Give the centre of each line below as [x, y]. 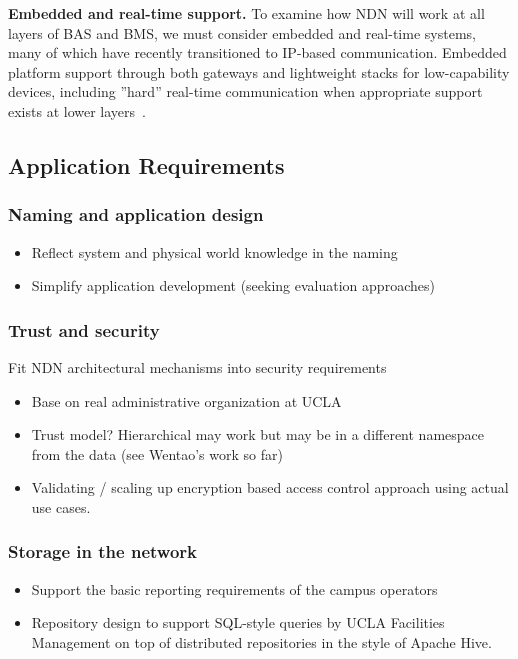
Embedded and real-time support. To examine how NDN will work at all [246, 13]
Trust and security [84, 329]
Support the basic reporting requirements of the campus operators [234, 588]
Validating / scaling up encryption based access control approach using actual [270, 487]
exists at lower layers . [77, 110]
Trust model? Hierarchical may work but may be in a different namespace [257, 434]
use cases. [61, 506]
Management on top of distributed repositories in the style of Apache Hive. [261, 641]
